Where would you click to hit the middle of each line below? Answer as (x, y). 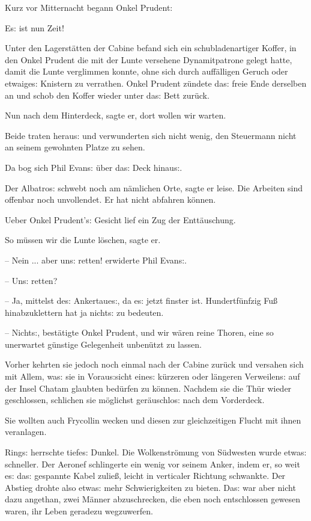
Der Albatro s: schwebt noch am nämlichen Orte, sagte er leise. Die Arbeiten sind (154, 187)
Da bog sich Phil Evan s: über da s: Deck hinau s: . (94, 167)
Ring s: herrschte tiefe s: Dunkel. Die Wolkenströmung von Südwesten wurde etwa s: (156, 452)
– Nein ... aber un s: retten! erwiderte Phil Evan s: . (96, 260)
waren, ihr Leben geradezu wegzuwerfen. (79, 511)
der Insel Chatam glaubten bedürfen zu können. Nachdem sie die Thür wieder (148, 388)
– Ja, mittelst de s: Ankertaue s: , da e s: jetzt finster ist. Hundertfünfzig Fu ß (141, 301)
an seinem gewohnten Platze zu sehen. (75, 147)
